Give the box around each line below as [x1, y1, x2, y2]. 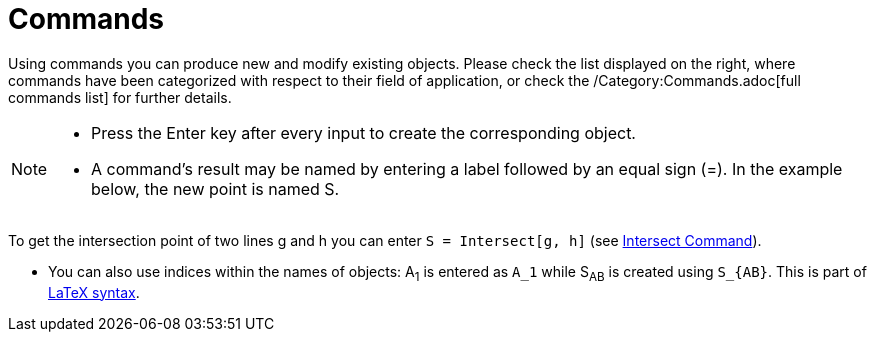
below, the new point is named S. [91, 178, 340, 199]
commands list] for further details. [8, 88, 232, 106]
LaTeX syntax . [48, 283, 140, 301]
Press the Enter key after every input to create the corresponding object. [91, 122, 636, 143]
